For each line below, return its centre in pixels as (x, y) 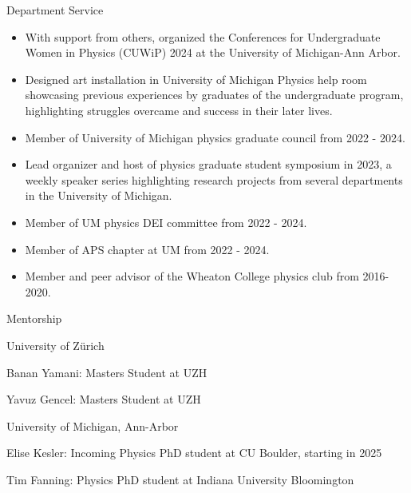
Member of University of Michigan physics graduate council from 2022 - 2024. (215, 137)
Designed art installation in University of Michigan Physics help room (196, 79)
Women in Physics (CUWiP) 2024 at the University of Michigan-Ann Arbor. (213, 52)
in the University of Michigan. (99, 195)
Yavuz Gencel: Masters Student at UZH (104, 399)
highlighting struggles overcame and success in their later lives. (179, 110)
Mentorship (34, 318)
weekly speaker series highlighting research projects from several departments (214, 179)
